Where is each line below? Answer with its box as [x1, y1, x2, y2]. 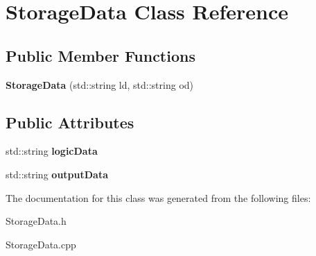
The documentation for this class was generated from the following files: [6, 190, 311, 205]
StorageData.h [6, 214, 67, 228]
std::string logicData [6, 144, 98, 158]
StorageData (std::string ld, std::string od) [6, 77, 194, 92]
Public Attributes [6, 111, 134, 133]
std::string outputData [6, 167, 108, 181]
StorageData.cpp [6, 237, 76, 251]
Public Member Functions [6, 44, 195, 66]
